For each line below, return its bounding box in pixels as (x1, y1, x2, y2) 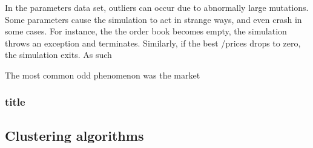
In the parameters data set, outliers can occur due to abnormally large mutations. (5, 1, 309, 13)
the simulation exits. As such (5, 48, 112, 61)
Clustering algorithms (5, 126, 144, 144)
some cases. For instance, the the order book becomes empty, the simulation (5, 25, 287, 37)
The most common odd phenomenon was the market (5, 68, 200, 81)
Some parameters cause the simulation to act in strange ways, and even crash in (5, 13, 302, 25)
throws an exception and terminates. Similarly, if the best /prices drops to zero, (5, 36, 301, 49)
